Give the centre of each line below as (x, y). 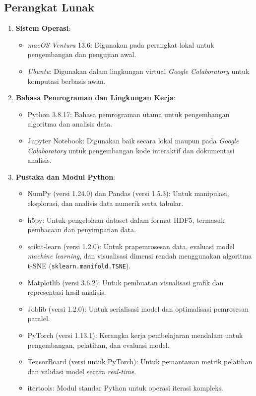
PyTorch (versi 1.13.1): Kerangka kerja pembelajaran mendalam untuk (135, 335)
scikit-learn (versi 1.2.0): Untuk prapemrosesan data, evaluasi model (131, 246)
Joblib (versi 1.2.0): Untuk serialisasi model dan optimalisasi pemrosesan (138, 308)
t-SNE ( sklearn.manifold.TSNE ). (79, 265)
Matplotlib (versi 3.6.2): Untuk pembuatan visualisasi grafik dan (126, 282)
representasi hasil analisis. (67, 292)
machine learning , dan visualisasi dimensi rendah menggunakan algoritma (140, 256)
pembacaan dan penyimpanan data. (82, 230)
